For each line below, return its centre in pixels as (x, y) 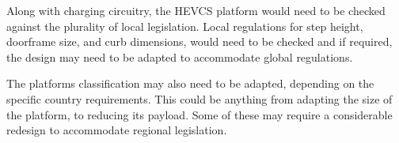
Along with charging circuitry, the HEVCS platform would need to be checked (196, 10)
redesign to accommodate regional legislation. (117, 130)
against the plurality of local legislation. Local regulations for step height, (185, 26)
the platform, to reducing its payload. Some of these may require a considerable (199, 114)
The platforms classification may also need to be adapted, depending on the (190, 83)
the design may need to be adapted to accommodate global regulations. (180, 56)
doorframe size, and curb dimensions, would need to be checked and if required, (199, 41)
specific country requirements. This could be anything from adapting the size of (199, 98)
